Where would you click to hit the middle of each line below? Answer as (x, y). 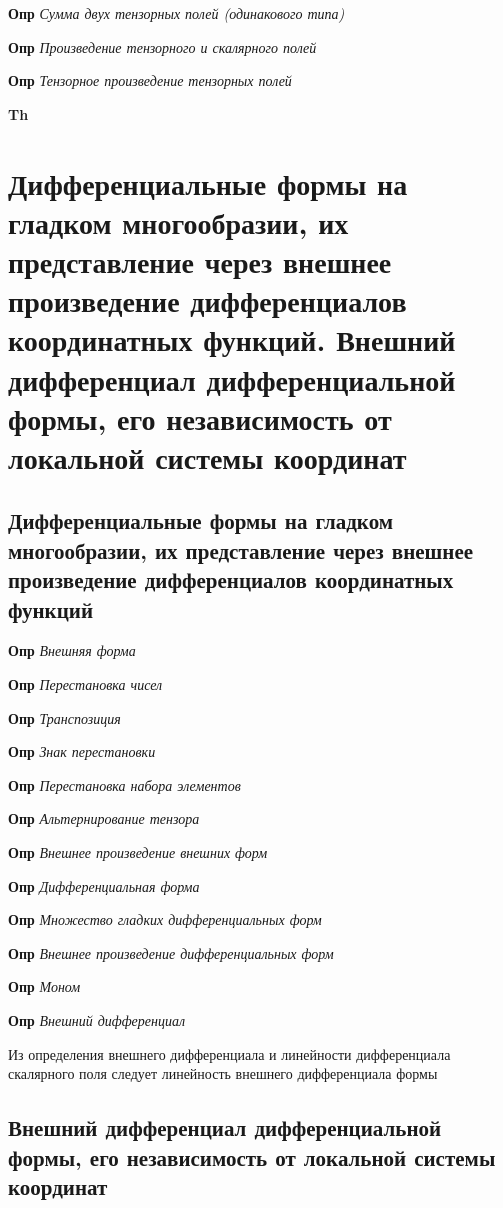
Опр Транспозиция (64, 717)
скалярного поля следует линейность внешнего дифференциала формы (223, 1073)
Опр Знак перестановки (82, 751)
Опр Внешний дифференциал (97, 1019)
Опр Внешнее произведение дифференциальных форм (171, 952)
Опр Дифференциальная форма (104, 885)
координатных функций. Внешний (232, 339)
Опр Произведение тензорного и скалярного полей (162, 46)
